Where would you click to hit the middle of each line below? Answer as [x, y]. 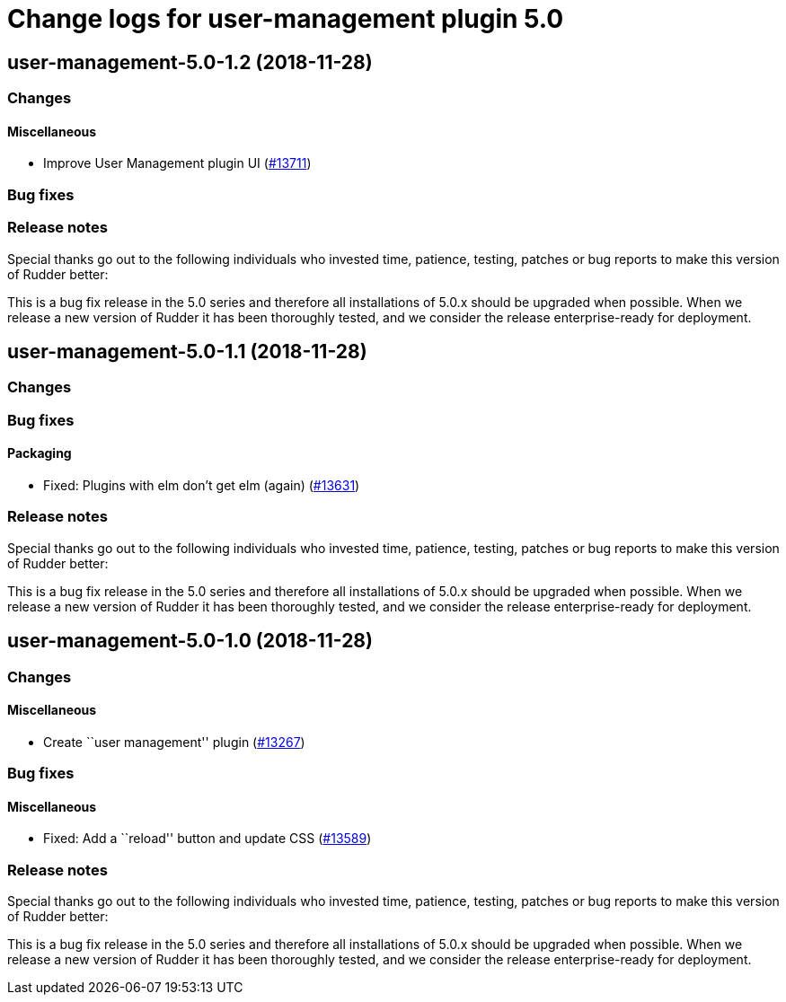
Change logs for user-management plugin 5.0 [286, 19]
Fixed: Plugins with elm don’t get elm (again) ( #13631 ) [202, 485]
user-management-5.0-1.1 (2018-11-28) [187, 351]
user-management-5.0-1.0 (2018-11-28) [190, 641]
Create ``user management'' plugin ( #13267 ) [174, 742]
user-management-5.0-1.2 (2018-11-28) [190, 62]
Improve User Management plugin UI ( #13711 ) [177, 163]
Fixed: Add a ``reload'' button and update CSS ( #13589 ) [208, 839]
